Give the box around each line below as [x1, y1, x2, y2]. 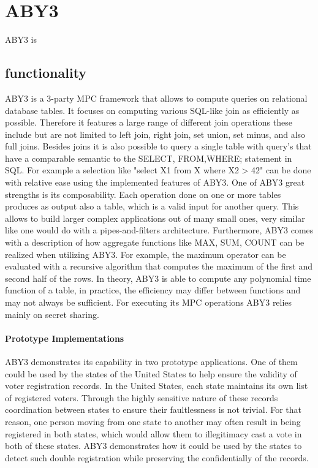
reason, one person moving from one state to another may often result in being [5, 415, 301, 428]
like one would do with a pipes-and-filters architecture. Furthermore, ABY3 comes [5, 224, 314, 236]
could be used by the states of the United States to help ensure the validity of [5, 367, 297, 380]
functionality [5, 63, 87, 82]
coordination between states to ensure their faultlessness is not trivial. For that [5, 403, 302, 416]
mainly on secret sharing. [5, 308, 99, 320]
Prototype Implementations [5, 331, 124, 344]
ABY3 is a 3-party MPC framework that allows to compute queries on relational [5, 91, 308, 104]
